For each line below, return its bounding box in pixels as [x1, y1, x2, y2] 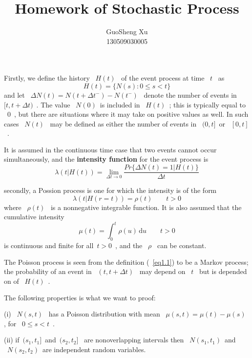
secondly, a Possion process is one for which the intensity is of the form [4, 185, 217, 195]
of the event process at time [121, 73, 205, 83]
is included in [100, 99, 140, 109]
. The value [36, 99, 70, 109]
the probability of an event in [4, 266, 92, 276]
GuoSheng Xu [106, 26, 148, 37]
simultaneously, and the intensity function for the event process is [4, 154, 209, 164]
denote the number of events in [144, 89, 237, 100]
